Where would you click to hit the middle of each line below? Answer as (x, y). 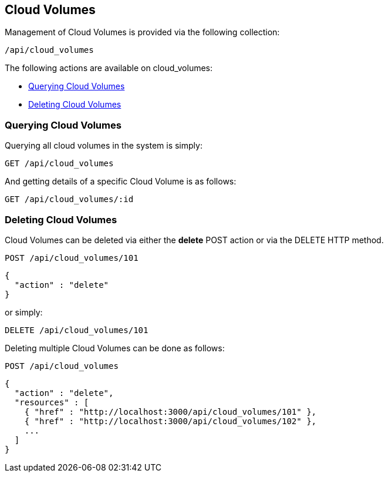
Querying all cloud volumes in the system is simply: (104, 146)
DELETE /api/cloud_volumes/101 (77, 330)
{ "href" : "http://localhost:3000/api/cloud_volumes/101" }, (171, 412)
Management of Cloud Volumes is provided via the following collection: (142, 32)
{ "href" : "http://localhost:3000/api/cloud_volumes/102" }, (171, 421)
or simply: (24, 312)
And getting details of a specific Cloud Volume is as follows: (121, 182)
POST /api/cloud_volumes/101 (72, 258)
